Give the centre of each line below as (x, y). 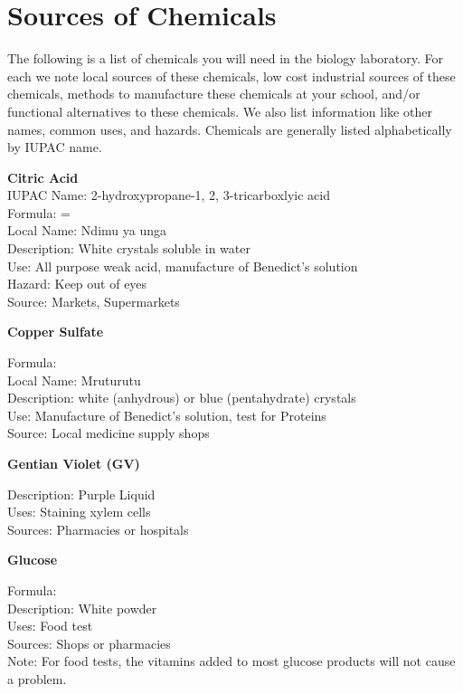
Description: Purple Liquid (81, 494)
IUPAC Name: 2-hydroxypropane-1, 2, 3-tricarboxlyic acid (169, 195)
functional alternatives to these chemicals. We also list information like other (220, 111)
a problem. (37, 678)
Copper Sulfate (56, 332)
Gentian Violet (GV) (74, 463)
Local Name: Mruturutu (74, 380)
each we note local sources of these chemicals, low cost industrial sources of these (231, 76)
